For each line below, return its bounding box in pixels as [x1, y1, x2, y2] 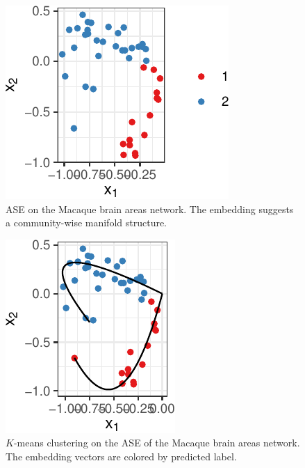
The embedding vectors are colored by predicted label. [6, 448, 237, 463]
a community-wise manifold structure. [6, 215, 167, 230]
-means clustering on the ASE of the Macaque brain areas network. [13, 435, 300, 450]
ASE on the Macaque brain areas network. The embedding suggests [6, 201, 294, 216]
